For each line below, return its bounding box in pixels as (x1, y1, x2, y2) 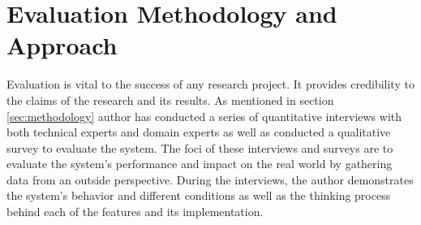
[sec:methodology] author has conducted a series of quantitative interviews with (6, 107, 402, 124)
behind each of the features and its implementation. (6, 203, 264, 220)
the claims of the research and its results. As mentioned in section (6, 91, 334, 108)
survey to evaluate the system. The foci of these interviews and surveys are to (6, 139, 393, 156)
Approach (6, 28, 118, 62)
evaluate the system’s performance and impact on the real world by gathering (6, 155, 393, 172)
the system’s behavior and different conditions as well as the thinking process (6, 187, 391, 204)
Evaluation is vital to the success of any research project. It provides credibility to (6, 76, 415, 93)
